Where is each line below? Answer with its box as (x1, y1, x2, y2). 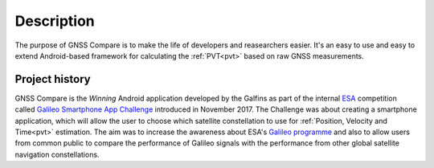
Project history (14, 72, 92, 86)
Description (14, 12, 96, 30)
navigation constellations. (14, 150, 100, 159)
